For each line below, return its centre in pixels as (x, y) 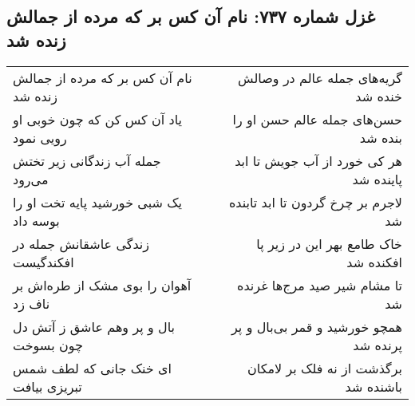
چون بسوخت (48, 345)
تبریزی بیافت (47, 386)
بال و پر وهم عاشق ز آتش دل (94, 326)
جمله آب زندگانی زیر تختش (87, 160)
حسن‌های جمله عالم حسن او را (317, 119)
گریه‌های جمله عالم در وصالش (320, 77)
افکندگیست (43, 262)
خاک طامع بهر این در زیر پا (329, 243)
